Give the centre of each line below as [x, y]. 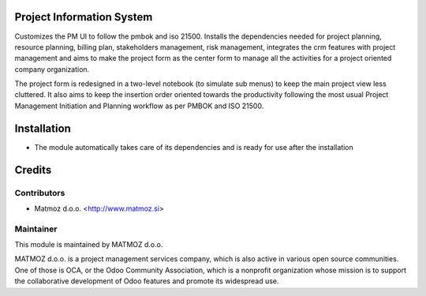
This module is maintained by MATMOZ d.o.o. [89, 245]
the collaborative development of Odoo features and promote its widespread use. [147, 281]
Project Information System [84, 17]
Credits [33, 170]
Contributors [40, 193]
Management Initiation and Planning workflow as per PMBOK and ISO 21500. [139, 106]
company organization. [52, 69]
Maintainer [36, 229]
